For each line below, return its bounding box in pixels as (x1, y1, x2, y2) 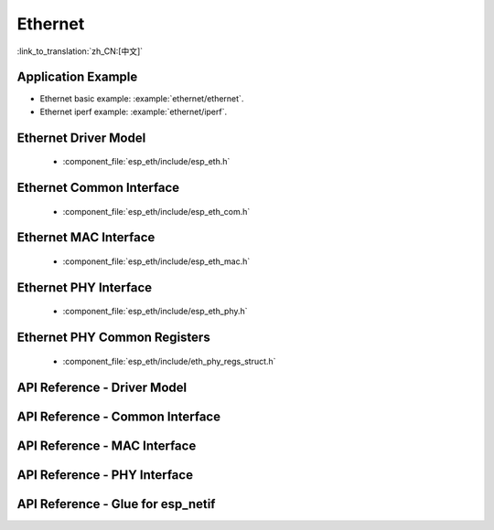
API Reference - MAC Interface (16, 438, 197, 453)
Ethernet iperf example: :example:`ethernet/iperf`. (39, 106, 228, 117)
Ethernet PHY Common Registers (16, 330, 210, 345)
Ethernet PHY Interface (16, 280, 153, 295)
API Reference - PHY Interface (16, 467, 194, 482)
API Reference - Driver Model (16, 379, 188, 395)
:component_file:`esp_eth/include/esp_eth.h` (62, 156, 231, 167)
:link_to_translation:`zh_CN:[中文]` (16, 46, 144, 57)
